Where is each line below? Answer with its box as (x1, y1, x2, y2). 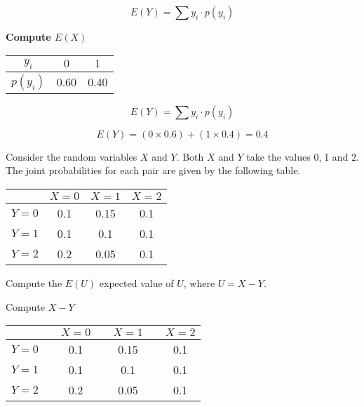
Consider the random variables (6, 149, 137, 164)
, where (183, 275, 215, 290)
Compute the (6, 275, 62, 290)
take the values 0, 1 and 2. (246, 149, 359, 164)
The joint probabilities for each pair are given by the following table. (6, 163, 301, 178)
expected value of (99, 275, 174, 290)
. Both (176, 149, 204, 164)
